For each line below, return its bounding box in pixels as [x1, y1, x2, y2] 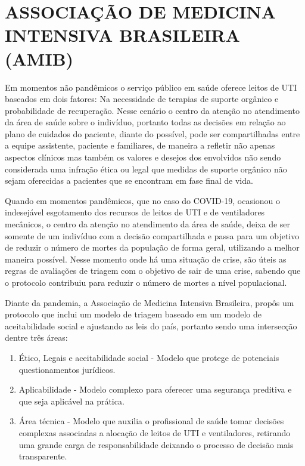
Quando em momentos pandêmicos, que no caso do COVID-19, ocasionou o [5, 194, 281, 206]
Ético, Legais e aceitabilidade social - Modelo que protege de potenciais [18, 351, 279, 363]
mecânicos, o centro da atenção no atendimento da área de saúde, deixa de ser [5, 218, 291, 230]
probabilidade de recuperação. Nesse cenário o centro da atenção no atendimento [5, 104, 300, 116]
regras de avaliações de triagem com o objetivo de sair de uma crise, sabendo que [5, 264, 301, 277]
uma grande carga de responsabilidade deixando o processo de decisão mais [18, 438, 294, 450]
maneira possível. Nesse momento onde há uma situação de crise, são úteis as [5, 252, 287, 265]
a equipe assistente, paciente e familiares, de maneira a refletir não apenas [5, 139, 275, 152]
